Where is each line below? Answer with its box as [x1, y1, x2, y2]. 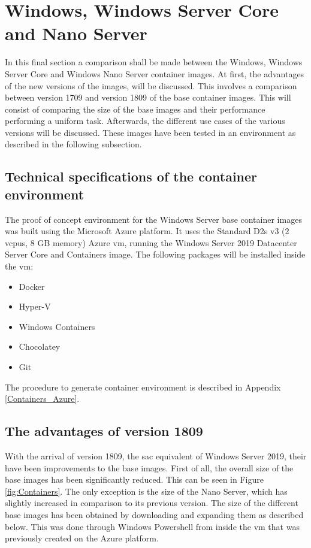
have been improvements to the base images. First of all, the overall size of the [5, 461, 294, 474]
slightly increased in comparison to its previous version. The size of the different [5, 496, 298, 509]
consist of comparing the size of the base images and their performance [5, 102, 265, 115]
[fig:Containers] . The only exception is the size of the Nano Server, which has [5, 485, 288, 497]
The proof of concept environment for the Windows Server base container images [5, 213, 302, 225]
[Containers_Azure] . [5, 392, 80, 405]
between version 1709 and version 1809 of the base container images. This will [5, 91, 291, 104]
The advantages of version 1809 [5, 422, 203, 440]
